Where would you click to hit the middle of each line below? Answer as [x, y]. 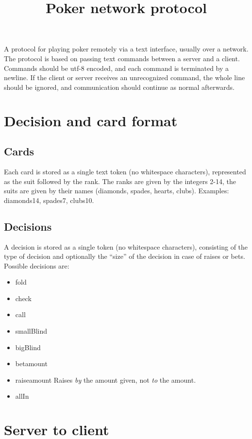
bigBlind [28, 347]
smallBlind [31, 331]
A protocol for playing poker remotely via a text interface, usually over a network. [126, 49]
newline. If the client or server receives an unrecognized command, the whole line [125, 77]
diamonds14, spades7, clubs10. [49, 200]
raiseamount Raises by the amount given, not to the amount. [106, 380]
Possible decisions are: [37, 265]
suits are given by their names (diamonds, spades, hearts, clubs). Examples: [117, 191]
